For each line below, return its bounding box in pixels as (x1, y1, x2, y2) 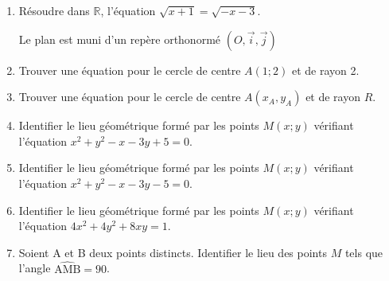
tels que (344, 244, 383, 260)
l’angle (18, 260, 51, 276)
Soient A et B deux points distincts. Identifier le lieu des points (18, 244, 327, 260)
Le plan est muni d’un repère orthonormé (18, 30, 221, 47)
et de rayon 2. (291, 61, 360, 78)
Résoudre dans (18, 2, 90, 18)
